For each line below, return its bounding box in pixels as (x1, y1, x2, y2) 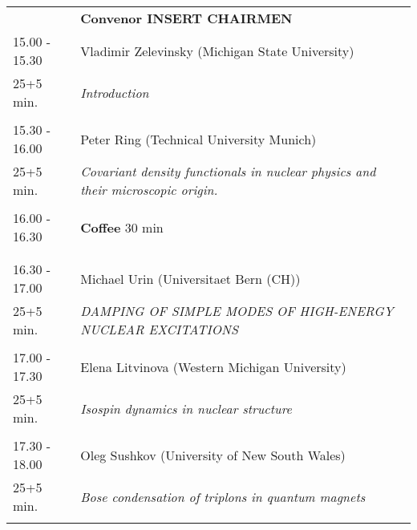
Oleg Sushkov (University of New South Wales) (80, 445, 346, 464)
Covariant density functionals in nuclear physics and (80, 162, 376, 180)
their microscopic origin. (80, 180, 218, 199)
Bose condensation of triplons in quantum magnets (80, 487, 366, 506)
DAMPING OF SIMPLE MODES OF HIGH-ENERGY (80, 301, 394, 320)
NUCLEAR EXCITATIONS (80, 320, 238, 338)
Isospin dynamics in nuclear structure (80, 399, 292, 418)
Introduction (80, 83, 149, 102)
